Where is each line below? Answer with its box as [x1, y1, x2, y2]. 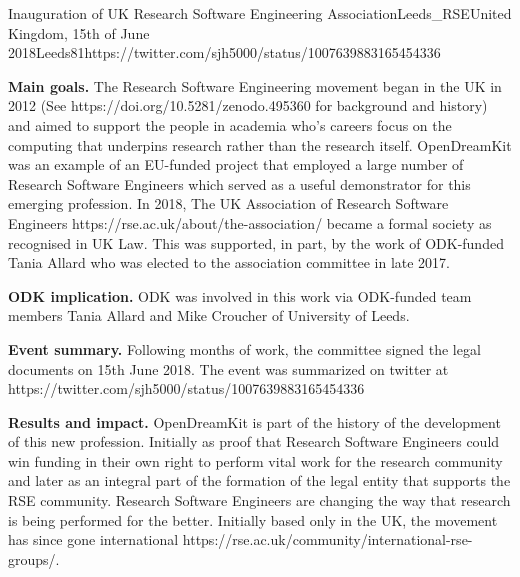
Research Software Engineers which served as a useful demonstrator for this [8, 173, 471, 194]
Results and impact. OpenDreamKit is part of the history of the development [8, 411, 501, 432]
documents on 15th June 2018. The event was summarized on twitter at [8, 358, 449, 379]
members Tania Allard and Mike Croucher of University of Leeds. [8, 305, 410, 326]
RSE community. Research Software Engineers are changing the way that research [8, 490, 511, 511]
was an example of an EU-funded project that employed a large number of [8, 154, 464, 175]
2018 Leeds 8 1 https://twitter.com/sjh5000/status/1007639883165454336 [8, 42, 441, 63]
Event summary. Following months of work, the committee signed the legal [8, 338, 481, 359]
